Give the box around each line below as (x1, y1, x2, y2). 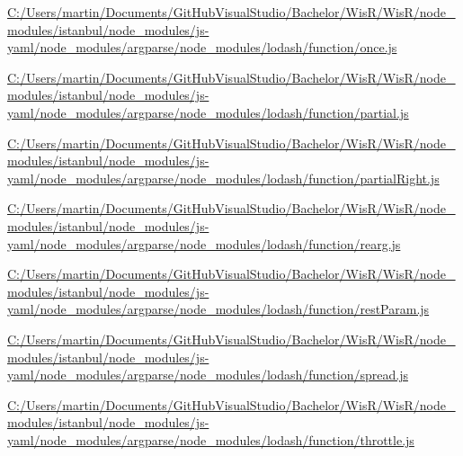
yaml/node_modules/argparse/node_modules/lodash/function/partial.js (7, 103, 409, 121)
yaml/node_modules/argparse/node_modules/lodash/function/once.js (7, 38, 397, 57)
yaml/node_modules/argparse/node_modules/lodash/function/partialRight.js (7, 168, 440, 187)
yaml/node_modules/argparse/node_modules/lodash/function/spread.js (7, 365, 408, 384)
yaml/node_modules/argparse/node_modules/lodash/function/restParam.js (7, 300, 430, 318)
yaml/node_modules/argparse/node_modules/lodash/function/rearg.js (7, 234, 401, 253)
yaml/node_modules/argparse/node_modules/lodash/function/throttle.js (7, 430, 414, 449)
